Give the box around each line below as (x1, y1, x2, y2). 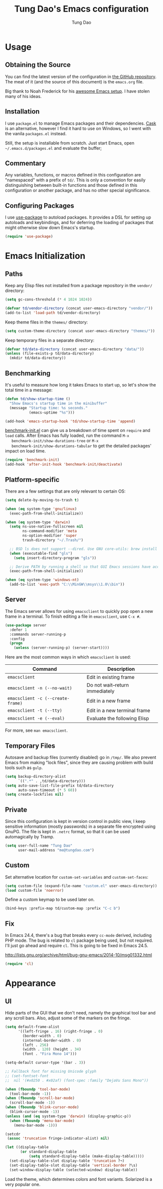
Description (107, 666, 135, 673)
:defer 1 (9, 627, 27, 632)
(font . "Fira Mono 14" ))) (22, 1051, 77, 1057)
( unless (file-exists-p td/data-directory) (5, 351, 95, 356)
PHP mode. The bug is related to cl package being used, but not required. (5, 937, 153, 944)
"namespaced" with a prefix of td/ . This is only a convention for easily (5, 177, 146, 183)
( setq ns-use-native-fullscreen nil (9, 524, 83, 529)
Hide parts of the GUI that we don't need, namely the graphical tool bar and (5, 1010, 156, 1015)
